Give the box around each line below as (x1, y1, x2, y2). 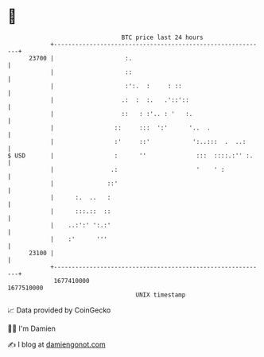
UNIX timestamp (135, 290, 186, 299)
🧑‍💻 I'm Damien (7, 324, 56, 333)
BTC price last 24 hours (121, 33, 204, 41)
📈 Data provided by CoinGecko (7, 305, 111, 315)
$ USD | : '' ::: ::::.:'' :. (7, 151, 254, 160)
